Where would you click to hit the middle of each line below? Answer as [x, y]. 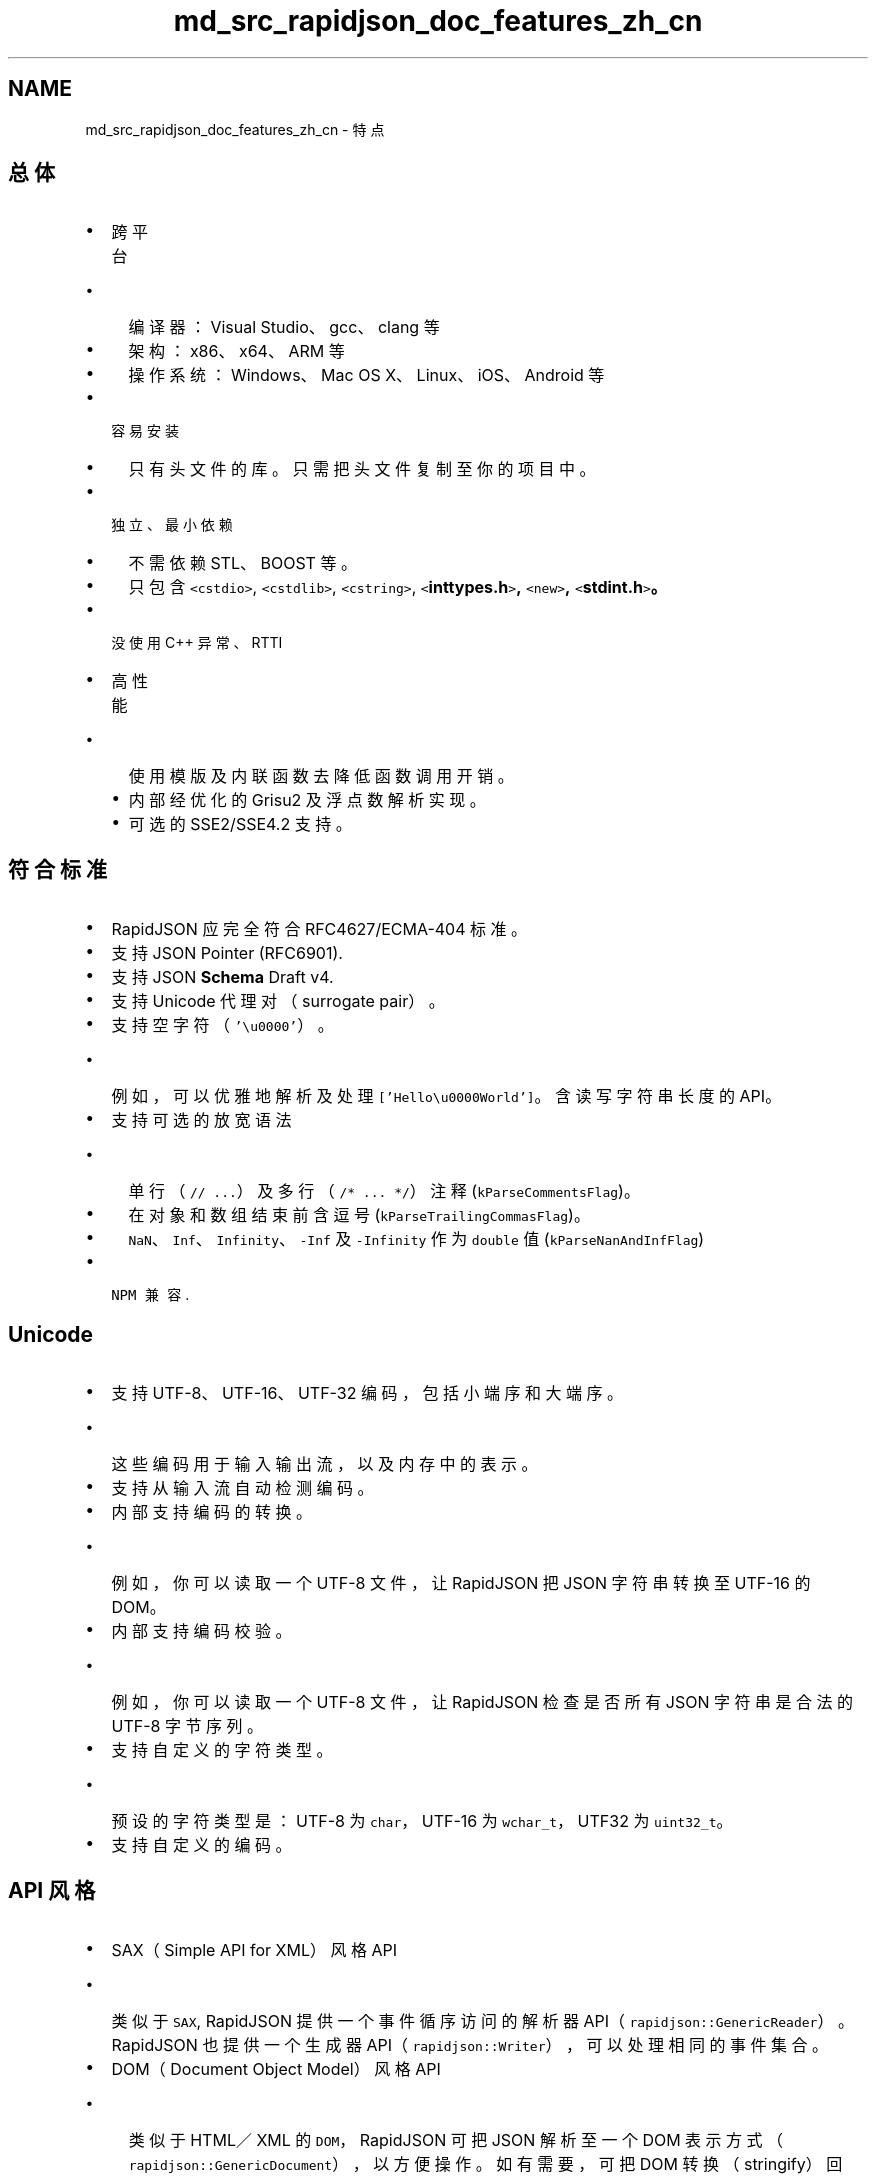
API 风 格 [52, 1890]
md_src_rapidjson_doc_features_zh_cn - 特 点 [235, 129]
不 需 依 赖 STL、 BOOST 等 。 [242, 563]
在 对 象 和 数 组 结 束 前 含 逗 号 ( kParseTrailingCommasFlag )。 [359, 1215]
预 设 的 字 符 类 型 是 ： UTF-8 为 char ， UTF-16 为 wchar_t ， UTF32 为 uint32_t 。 [422, 1821]
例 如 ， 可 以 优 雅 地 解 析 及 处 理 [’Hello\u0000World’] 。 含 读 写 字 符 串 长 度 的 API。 [446, 1096]
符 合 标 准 [57, 869]
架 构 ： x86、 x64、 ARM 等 [236, 351]
